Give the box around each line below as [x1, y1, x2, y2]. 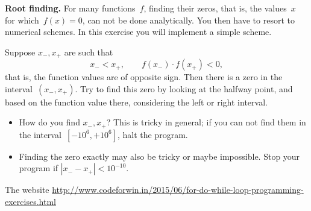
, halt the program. [117, 128, 188, 140]
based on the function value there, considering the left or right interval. [5, 95, 268, 108]
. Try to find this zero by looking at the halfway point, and [75, 82, 293, 95]
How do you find [19, 116, 80, 128]
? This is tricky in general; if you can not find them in [106, 116, 306, 128]
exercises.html [5, 195, 56, 208]
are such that [64, 45, 113, 58]
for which [5, 13, 39, 26]
